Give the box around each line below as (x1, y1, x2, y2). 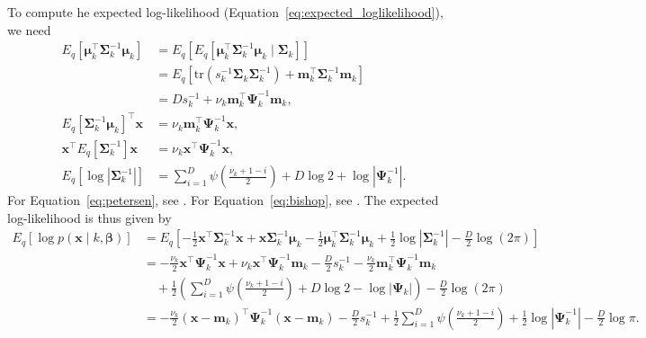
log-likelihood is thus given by (7, 208, 172, 227)
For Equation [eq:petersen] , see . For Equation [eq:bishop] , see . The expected (7, 191, 439, 209)
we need (7, 20, 51, 39)
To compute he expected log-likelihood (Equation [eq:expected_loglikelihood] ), (7, 3, 444, 21)
